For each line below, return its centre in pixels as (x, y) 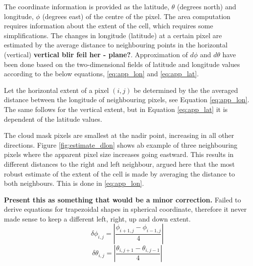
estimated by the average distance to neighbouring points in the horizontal (116, 45)
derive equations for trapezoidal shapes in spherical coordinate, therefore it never (126, 209)
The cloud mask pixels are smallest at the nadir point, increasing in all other (119, 135)
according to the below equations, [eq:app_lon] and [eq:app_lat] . (102, 74)
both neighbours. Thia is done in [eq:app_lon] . (74, 183)
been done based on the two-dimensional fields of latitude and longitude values (122, 64)
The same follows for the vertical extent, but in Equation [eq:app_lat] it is (116, 109)
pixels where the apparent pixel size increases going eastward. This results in (119, 154)
